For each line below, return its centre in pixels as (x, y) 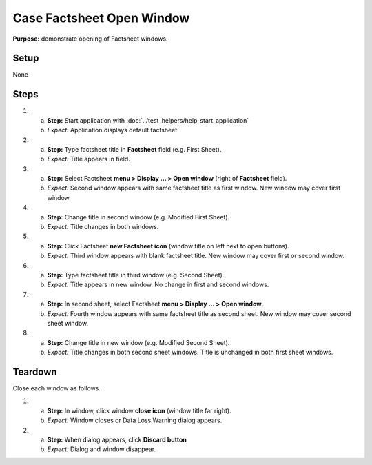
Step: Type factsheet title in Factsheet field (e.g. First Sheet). (134, 149)
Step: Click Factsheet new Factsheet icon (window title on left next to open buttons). (168, 246)
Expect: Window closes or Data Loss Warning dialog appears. (135, 420)
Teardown (35, 372)
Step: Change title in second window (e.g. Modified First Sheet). (138, 217)
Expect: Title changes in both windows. (103, 227)
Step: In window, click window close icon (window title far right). (139, 410)
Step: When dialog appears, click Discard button (117, 439)
